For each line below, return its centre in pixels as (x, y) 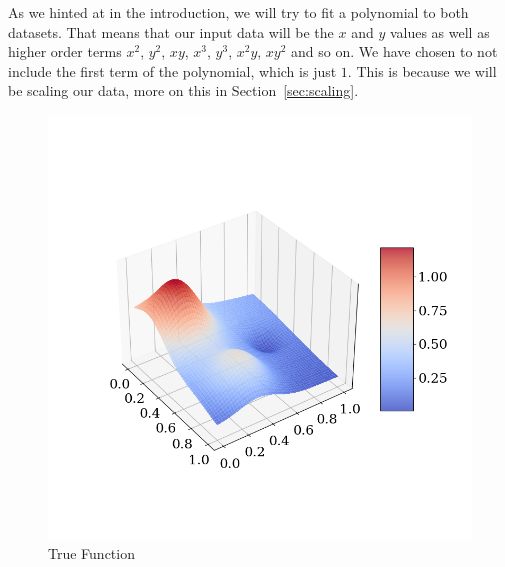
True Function (91, 552)
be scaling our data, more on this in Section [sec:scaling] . (183, 90)
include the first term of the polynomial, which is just (172, 70)
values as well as (439, 31)
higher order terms (65, 51)
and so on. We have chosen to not (394, 51)
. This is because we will (422, 70)
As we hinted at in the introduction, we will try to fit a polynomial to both (238, 12)
